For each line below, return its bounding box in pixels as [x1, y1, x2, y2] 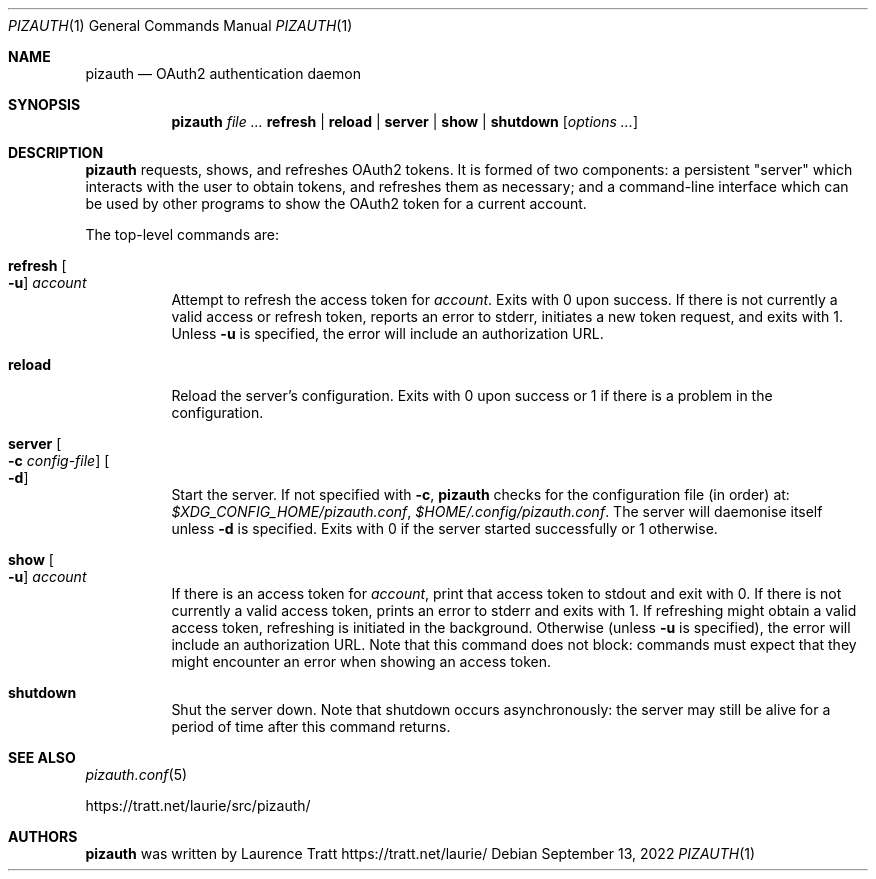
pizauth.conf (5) [85, 766, 188, 783]
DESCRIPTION [8, 144, 104, 161]
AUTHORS [8, 828, 78, 845]
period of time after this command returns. [171, 718, 451, 735]
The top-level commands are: [85, 226, 280, 243]
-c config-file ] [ [8, 452, 110, 469]
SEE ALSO [8, 749, 76, 766]
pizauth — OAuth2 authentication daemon [85, 65, 361, 82]
